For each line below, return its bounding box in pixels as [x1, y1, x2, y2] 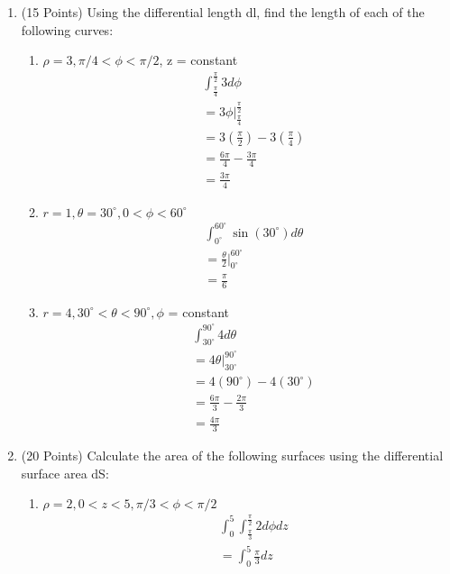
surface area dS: [21, 463, 109, 482]
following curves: [21, 20, 114, 39]
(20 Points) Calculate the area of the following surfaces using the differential [21, 446, 444, 464]
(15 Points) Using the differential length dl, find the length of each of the [21, 3, 425, 21]
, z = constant [159, 50, 238, 69]
